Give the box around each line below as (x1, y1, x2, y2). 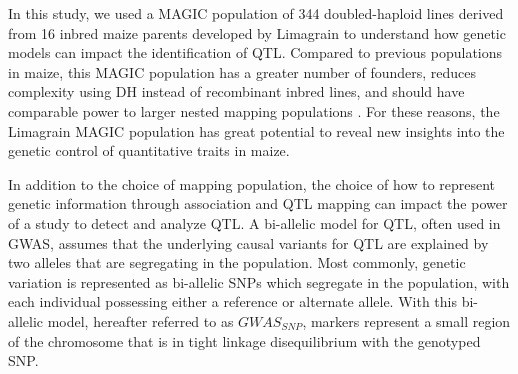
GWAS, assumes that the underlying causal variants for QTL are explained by (8, 232, 489, 253)
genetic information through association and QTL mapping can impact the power (8, 193, 508, 214)
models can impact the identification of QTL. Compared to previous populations (8, 42, 503, 63)
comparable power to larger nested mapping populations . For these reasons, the (8, 100, 500, 121)
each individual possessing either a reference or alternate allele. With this (8, 291, 457, 312)
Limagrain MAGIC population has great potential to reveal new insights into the (8, 120, 505, 141)
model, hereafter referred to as (47, 310, 234, 331)
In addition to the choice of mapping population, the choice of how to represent (8, 173, 496, 194)
